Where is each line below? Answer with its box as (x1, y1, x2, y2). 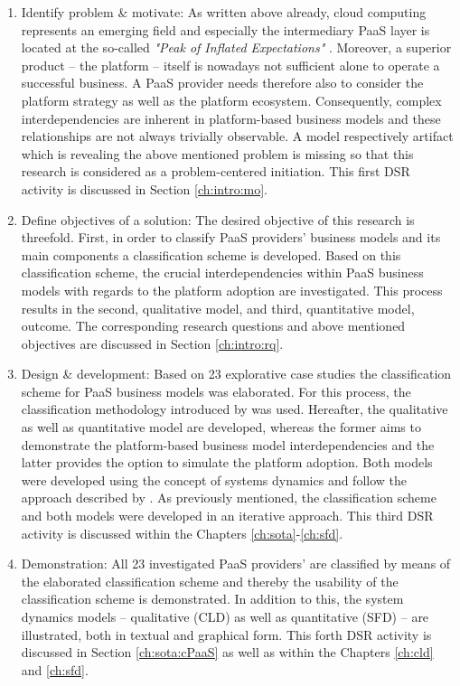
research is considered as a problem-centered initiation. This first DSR (21, 162, 410, 181)
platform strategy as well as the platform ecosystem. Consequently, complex (21, 90, 442, 109)
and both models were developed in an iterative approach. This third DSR (21, 506, 434, 525)
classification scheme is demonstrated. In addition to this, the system (21, 589, 404, 608)
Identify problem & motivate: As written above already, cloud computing (21, 3, 427, 21)
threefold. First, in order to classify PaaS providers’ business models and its (21, 228, 441, 247)
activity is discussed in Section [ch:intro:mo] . (21, 179, 268, 198)
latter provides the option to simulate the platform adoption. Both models (21, 453, 433, 472)
